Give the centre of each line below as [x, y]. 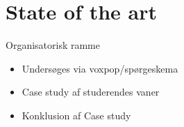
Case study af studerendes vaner [91, 92]
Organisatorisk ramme [53, 45]
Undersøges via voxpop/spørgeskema [100, 68]
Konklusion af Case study [76, 115]
